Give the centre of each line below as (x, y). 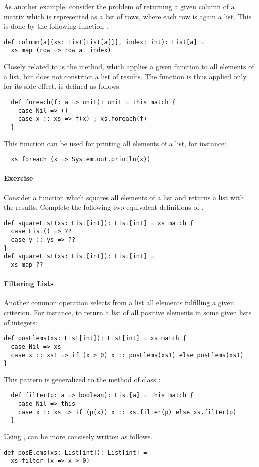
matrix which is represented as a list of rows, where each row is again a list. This (128, 16)
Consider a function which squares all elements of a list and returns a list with (124, 197)
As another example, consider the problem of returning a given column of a (119, 6)
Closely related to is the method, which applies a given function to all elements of (129, 67)
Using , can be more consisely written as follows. (78, 436)
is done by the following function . (56, 26)
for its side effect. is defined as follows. (63, 86)
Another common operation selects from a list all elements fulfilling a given (119, 302)
